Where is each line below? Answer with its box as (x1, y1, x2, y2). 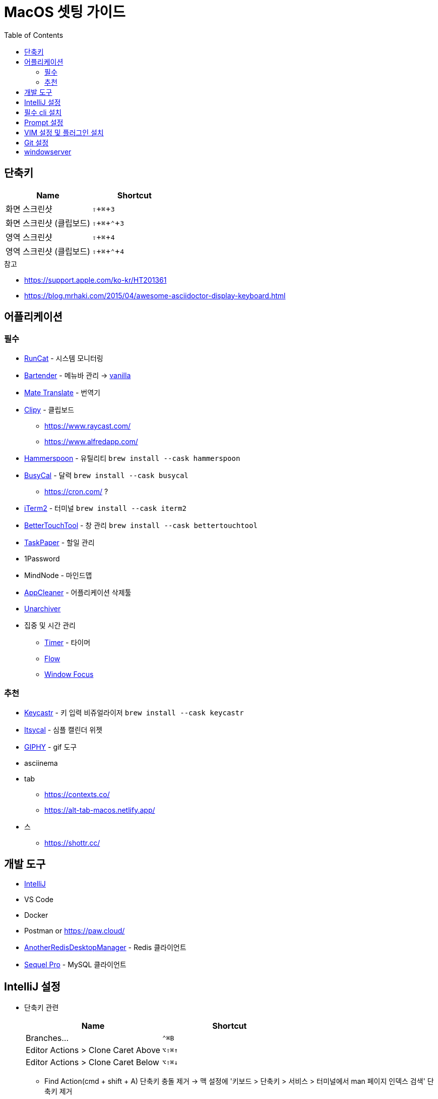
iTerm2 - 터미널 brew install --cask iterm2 (24, 503, 186, 512)
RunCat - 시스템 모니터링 (24, 353, 103, 362)
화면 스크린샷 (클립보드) (6, 218, 90, 228)
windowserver (24, 147, 72, 156)
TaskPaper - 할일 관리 (24, 538, 95, 547)
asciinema (24, 758, 58, 767)
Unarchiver (24, 604, 61, 613)
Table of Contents (4, 30, 64, 39)
